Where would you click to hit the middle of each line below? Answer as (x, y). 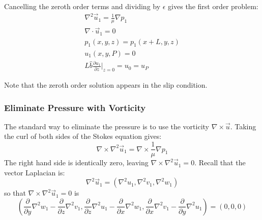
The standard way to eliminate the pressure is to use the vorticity (107, 126)
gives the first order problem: (213, 6)
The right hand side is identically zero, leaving (76, 162)
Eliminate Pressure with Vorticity (75, 107)
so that (15, 193)
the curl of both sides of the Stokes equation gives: (83, 136)
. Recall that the (220, 162)
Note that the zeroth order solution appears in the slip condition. (106, 85)
